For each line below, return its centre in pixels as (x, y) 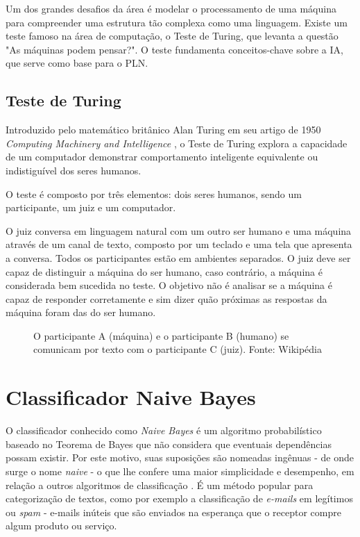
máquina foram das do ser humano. (81, 312)
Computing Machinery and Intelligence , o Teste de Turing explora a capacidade (177, 143)
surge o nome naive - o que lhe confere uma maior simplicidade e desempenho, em (180, 471)
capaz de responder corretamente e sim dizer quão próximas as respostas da (166, 298)
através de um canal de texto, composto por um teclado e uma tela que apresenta (179, 244)
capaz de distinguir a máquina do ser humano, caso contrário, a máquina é (164, 271)
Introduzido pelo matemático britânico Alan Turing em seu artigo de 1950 (163, 130)
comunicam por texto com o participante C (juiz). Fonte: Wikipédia (178, 349)
